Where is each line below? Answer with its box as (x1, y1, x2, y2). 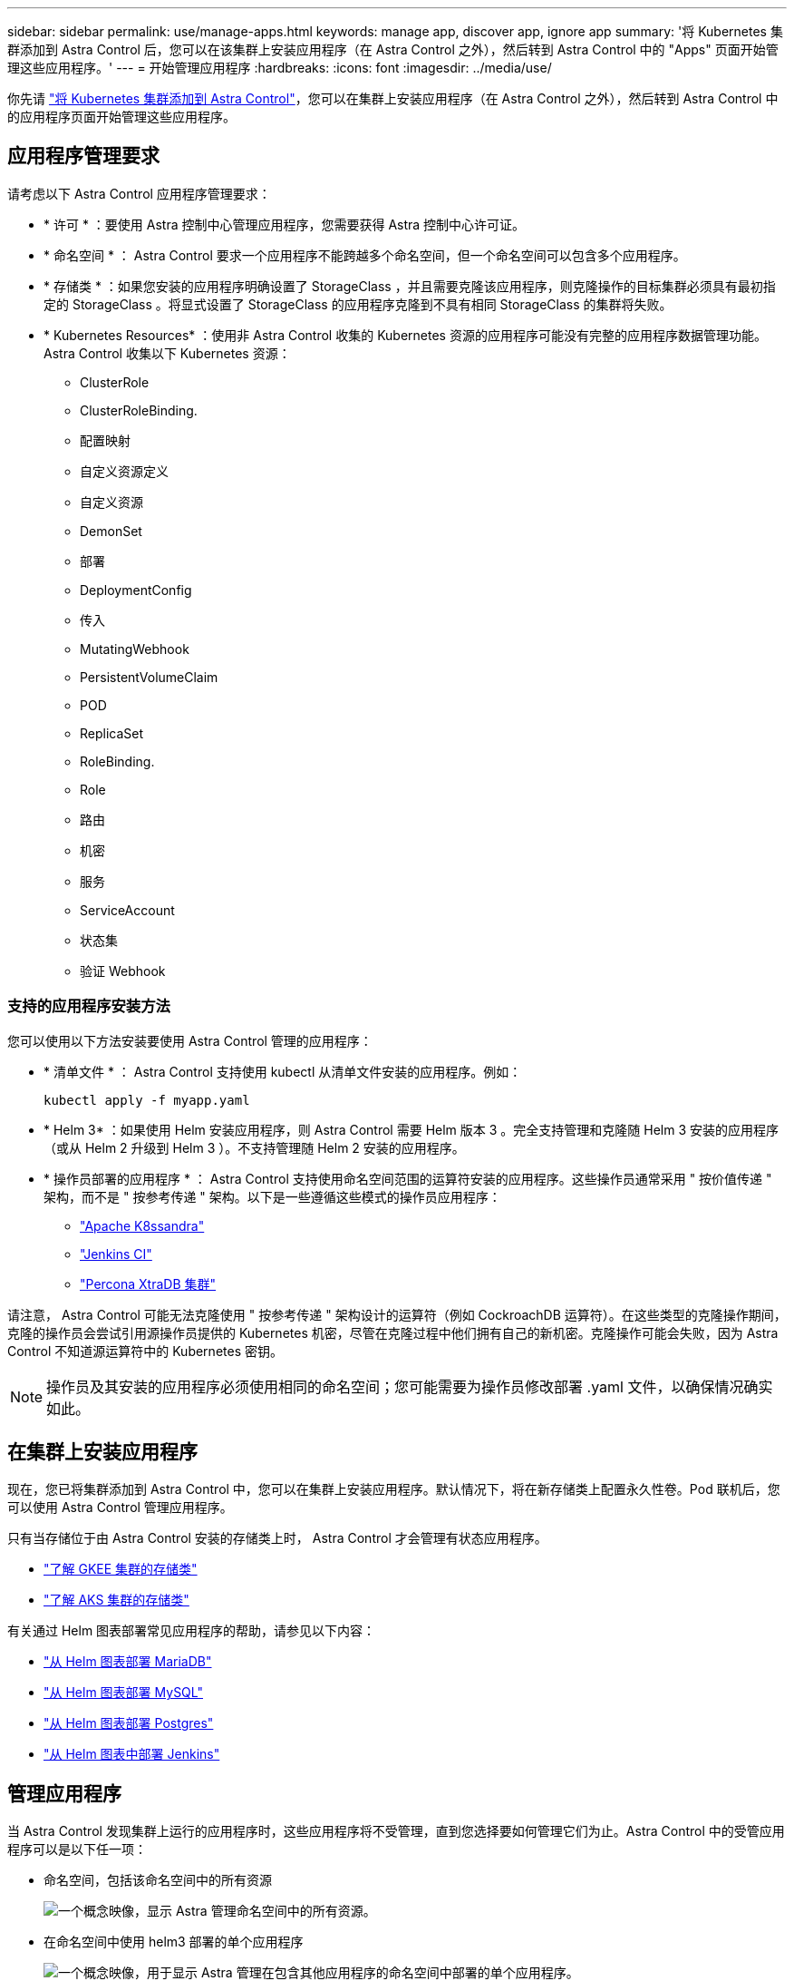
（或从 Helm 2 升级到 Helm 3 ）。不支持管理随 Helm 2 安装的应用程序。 (44, 1139, 465, 1156)
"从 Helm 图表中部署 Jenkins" (44, 1746, 220, 1762)
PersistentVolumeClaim (80, 668, 218, 685)
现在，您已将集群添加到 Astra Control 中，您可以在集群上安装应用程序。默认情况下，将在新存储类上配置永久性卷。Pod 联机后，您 (7, 1481, 780, 1498)
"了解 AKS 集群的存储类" (44, 1592, 189, 1608)
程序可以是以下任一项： (7, 1841, 147, 1858)
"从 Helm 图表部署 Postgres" (44, 1715, 214, 1732)
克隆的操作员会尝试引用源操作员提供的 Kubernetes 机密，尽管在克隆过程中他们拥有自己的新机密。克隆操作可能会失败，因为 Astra (7, 1324, 779, 1341)
